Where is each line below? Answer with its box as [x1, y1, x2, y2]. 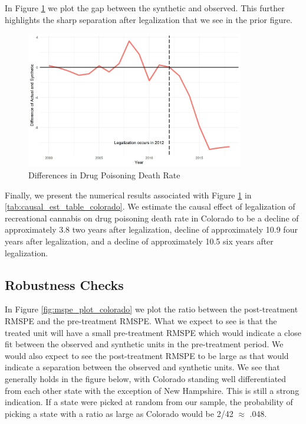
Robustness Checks [5, 275, 124, 293]
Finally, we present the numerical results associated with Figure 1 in [5, 188, 252, 201]
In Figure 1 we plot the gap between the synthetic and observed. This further [5, 2, 285, 14]
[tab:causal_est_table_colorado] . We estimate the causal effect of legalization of [5, 200, 295, 213]
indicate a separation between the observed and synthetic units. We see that [5, 361, 280, 373]
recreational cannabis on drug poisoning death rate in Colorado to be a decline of [5, 211, 299, 224]
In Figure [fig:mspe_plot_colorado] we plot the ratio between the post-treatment [5, 303, 298, 315]
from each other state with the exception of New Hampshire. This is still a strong [5, 384, 300, 396]
